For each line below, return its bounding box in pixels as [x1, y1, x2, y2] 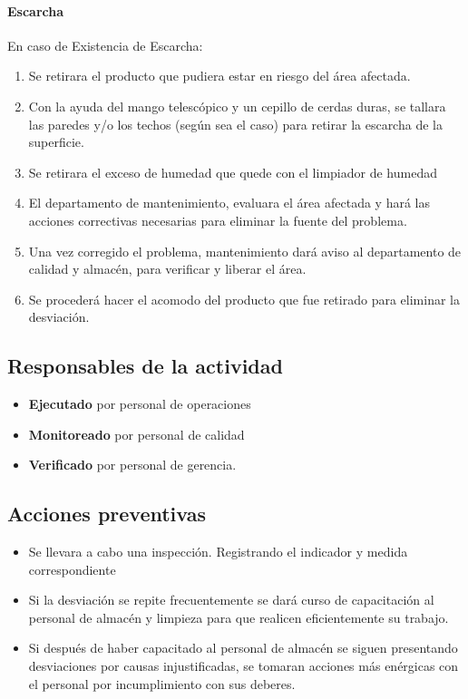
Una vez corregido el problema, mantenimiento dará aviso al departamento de [28, 241, 462, 260]
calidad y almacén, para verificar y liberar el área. [28, 259, 307, 278]
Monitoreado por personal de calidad [28, 424, 245, 443]
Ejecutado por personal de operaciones [28, 394, 251, 413]
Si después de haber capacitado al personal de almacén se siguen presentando [28, 638, 458, 657]
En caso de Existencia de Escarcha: [7, 35, 203, 54]
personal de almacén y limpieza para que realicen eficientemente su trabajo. [28, 607, 449, 626]
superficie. [28, 132, 84, 151]
